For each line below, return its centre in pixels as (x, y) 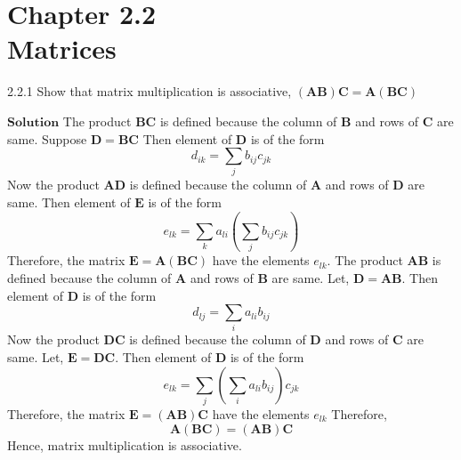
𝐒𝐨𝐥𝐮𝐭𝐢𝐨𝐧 (33, 122)
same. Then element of (69, 202)
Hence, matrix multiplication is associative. (125, 444)
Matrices (62, 48)
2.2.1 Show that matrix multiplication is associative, (150, 91)
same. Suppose (47, 138)
